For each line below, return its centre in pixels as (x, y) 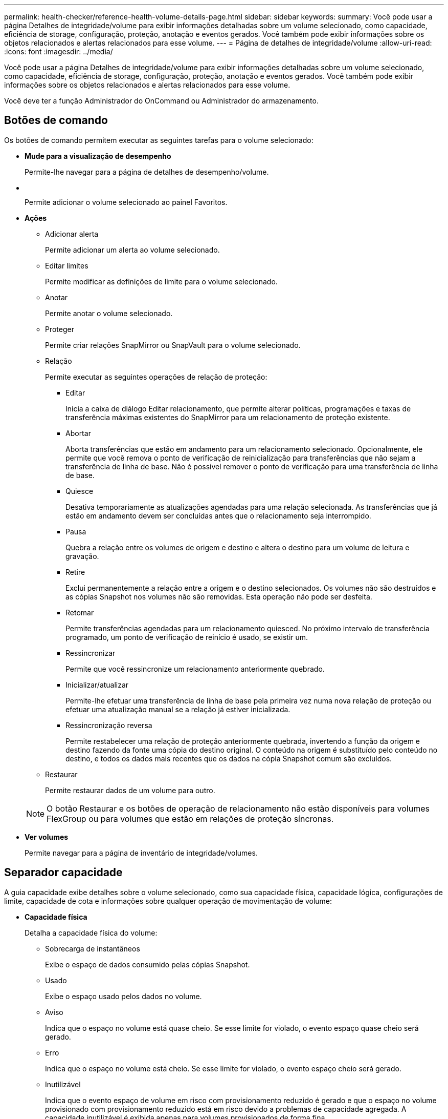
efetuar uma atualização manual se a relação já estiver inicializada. (178, 709)
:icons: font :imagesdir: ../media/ (59, 51)
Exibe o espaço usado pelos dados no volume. (124, 996)
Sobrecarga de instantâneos (93, 948)
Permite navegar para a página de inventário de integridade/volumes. (141, 853)
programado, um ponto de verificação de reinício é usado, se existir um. (187, 637)
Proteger (60, 329)
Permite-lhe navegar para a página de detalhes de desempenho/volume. (147, 172)
